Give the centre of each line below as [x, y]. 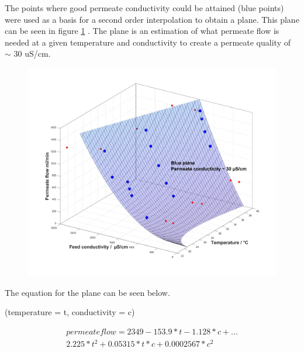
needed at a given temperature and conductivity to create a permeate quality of [148, 42]
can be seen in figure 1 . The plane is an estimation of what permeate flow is [142, 31]
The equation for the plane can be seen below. [87, 292]
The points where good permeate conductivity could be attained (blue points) [144, 8]
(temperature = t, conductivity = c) [70, 312]
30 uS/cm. [32, 54]
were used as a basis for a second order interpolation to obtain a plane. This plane [152, 19]
